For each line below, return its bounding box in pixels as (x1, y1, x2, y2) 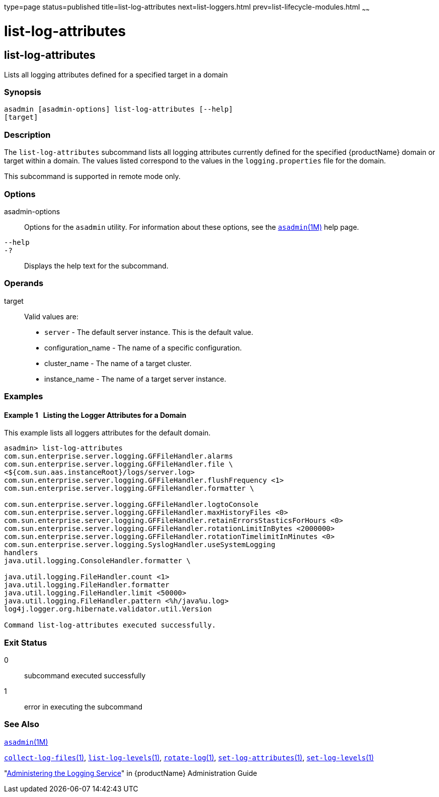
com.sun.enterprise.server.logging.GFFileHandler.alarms (4, 452, 233, 461)
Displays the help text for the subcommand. (24, 261, 168, 270)
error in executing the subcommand (24, 702, 143, 712)
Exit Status (4, 637, 47, 648)
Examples (4, 391, 43, 402)
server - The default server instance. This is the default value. (44, 327, 253, 336)
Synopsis (4, 87, 41, 98)
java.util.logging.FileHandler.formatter (4, 581, 169, 589)
